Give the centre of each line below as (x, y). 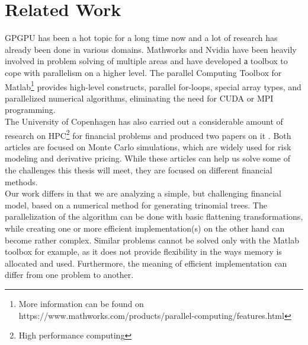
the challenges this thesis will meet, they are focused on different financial (139, 170)
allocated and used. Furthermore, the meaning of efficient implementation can (146, 263)
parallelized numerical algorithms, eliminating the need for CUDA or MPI (139, 98)
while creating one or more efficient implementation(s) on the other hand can (145, 228)
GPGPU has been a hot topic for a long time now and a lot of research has (141, 38)
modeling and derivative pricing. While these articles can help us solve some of (147, 158)
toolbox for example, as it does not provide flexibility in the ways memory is (143, 251)
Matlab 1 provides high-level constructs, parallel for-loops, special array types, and (153, 86)
